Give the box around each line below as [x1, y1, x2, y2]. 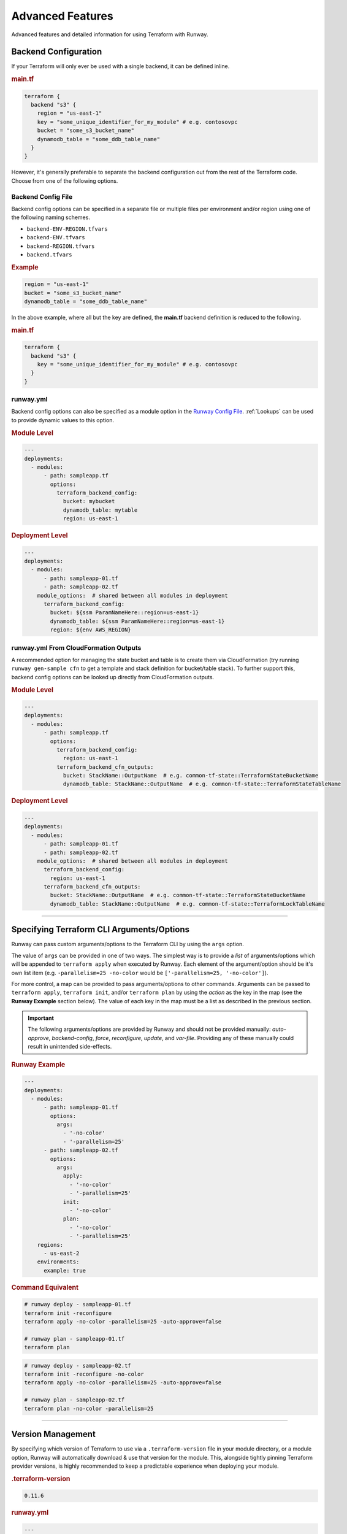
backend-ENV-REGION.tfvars [26, 225, 108, 233]
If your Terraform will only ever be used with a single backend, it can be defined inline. [11, 63, 230, 70]
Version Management [11, 1429, 96, 1440]
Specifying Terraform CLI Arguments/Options [11, 924, 190, 935]
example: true [44, 1267, 86, 1274]
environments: [37, 1258, 80, 1265]
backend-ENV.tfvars [26, 234, 85, 241]
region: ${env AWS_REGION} [50, 626, 131, 633]
